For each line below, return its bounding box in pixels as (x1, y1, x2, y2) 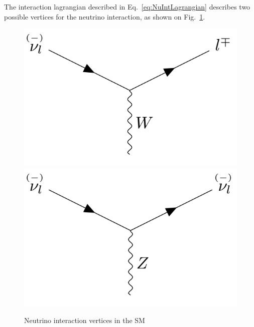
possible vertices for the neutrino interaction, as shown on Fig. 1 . (4, 11, 205, 22)
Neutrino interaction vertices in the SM (24, 315, 145, 325)
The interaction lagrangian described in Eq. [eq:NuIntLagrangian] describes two (4, 2, 250, 12)
